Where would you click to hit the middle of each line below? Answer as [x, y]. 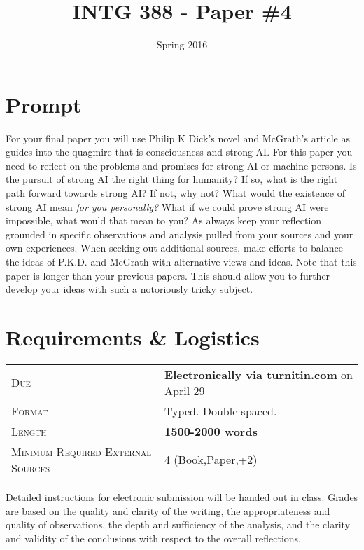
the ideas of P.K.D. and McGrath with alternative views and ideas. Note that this [181, 261]
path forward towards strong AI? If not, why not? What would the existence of [175, 193]
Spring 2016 [182, 44]
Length [29, 431]
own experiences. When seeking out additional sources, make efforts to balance [174, 248]
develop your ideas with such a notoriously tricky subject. [129, 289]
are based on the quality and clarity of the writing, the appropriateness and [168, 510]
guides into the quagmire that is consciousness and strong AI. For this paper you [179, 152]
